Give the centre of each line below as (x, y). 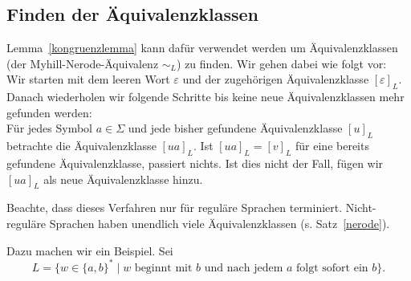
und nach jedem (244, 268)
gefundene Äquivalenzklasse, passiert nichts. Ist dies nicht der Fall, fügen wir (195, 163)
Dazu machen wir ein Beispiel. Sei (90, 250)
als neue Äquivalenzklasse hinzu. (123, 179)
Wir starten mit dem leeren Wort (88, 79)
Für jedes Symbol (49, 128)
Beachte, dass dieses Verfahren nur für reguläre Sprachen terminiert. (175, 208)
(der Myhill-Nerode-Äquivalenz (83, 63)
